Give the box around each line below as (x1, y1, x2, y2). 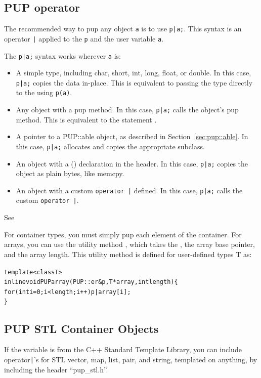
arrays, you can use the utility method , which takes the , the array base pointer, (4, 239, 255, 249)
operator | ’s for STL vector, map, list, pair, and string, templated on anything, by (4, 354, 257, 364)
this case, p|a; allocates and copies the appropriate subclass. (16, 141, 205, 151)
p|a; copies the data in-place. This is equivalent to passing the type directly (16, 77, 253, 88)
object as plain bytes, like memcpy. (16, 168, 124, 179)
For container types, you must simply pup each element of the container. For (4, 229, 242, 239)
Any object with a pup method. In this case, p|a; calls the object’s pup (16, 104, 239, 115)
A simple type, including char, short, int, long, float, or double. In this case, (16, 67, 251, 78)
